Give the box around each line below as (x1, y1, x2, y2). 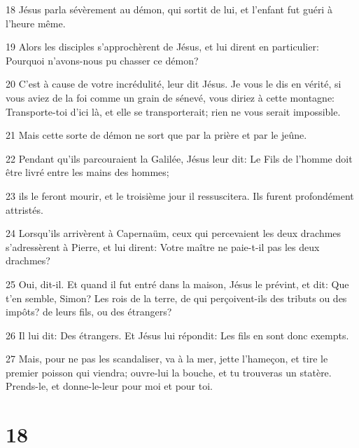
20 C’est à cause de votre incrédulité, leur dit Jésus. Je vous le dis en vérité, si (6, 76, 342, 91)
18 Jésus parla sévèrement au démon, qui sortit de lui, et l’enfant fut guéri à (6, 2, 332, 16)
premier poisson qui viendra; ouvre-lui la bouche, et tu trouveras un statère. (6, 365, 332, 379)
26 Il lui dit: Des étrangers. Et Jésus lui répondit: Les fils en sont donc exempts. (6, 327, 349, 342)
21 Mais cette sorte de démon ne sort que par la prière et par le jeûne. (6, 128, 307, 142)
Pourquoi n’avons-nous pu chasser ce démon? (6, 53, 199, 67)
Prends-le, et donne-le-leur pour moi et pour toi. (6, 379, 213, 393)
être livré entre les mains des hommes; (6, 165, 169, 179)
